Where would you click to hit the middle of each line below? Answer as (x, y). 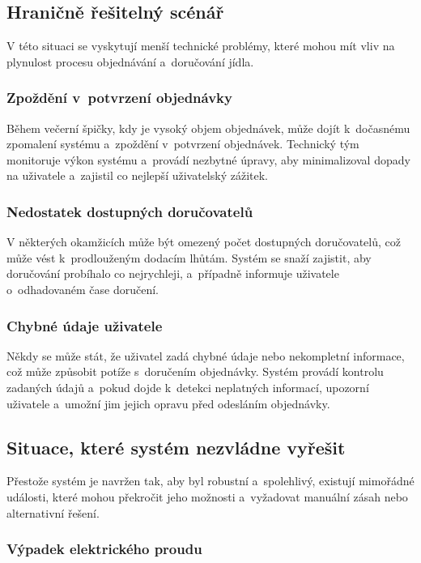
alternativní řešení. (53, 512)
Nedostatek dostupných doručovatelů (130, 211)
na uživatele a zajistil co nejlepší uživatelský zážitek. (137, 175)
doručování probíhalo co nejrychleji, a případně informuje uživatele (173, 273)
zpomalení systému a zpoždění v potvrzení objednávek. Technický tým (183, 144)
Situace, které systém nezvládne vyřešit (176, 447)
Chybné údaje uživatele (85, 325)
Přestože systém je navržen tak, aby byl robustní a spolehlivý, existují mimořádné (210, 481)
